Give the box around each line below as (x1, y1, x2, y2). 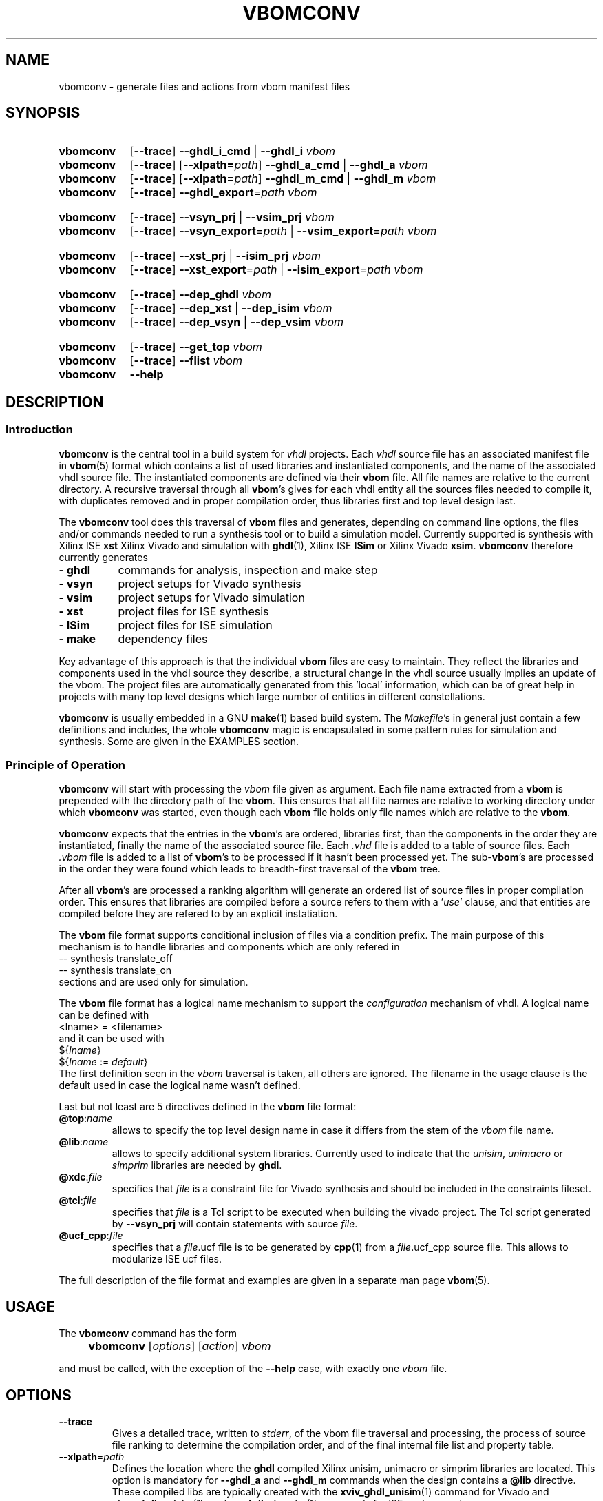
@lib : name (59, 1136, 109, 1148)
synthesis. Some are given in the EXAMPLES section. (59, 735, 299, 747)
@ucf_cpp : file (59, 1229, 123, 1242)
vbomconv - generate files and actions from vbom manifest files (59, 80, 350, 92)
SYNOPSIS (6, 104, 81, 122)
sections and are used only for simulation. (59, 976, 248, 988)
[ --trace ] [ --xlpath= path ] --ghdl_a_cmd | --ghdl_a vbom (129, 158, 428, 172)
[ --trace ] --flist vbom (129, 354, 242, 368)
